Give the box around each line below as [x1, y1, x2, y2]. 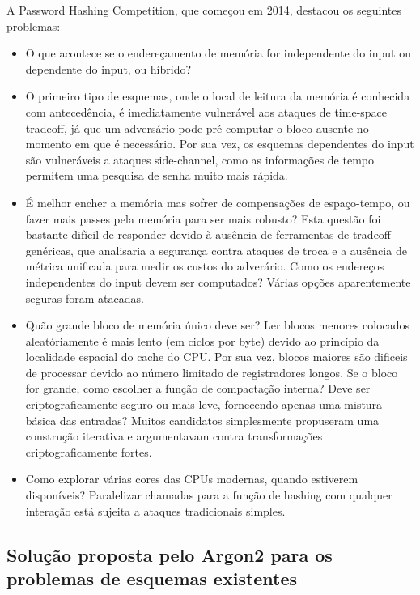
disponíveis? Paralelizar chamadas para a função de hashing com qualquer [25, 487, 392, 504]
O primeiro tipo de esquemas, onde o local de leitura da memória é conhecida [25, 87, 410, 104]
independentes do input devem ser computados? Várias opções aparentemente [25, 273, 411, 290]
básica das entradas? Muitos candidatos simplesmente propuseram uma [25, 411, 380, 428]
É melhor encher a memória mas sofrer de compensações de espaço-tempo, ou [25, 193, 410, 210]
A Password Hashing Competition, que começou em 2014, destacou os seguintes [6, 2, 401, 18]
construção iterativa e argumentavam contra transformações [25, 427, 323, 444]
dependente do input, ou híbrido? [25, 60, 192, 77]
